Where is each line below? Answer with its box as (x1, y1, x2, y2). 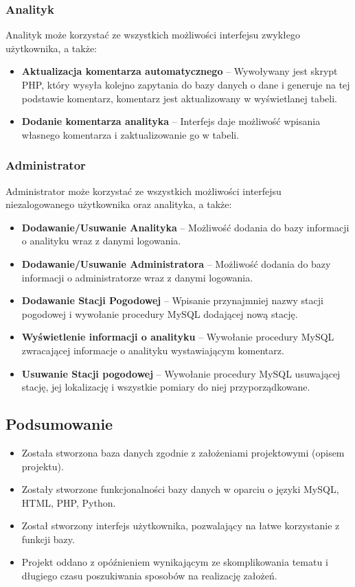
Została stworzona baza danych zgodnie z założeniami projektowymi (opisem (21, 445, 345, 459)
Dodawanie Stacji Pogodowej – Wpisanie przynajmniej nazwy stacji (21, 293, 323, 308)
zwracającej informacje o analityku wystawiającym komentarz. (21, 343, 284, 357)
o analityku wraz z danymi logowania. (21, 233, 181, 248)
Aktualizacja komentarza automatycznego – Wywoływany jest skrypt (21, 64, 338, 78)
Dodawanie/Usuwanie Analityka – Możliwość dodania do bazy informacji (21, 220, 350, 234)
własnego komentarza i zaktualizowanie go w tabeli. (21, 127, 240, 141)
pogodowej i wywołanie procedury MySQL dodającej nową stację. (21, 306, 298, 321)
